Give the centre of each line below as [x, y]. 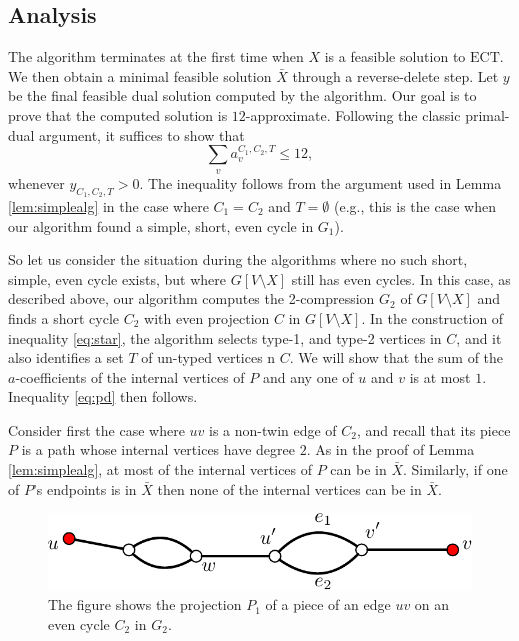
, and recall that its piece [434, 429]
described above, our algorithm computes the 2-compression [191, 298]
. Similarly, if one [455, 469]
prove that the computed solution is [118, 114]
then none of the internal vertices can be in [289, 488]
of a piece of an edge [328, 604]
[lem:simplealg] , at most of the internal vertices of [160, 469]
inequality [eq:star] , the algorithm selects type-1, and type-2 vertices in [225, 337]
